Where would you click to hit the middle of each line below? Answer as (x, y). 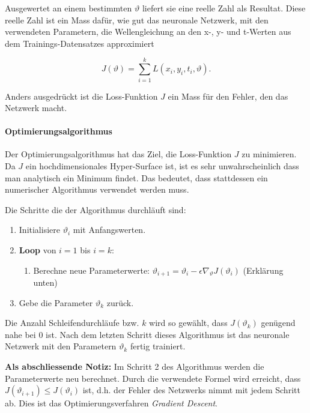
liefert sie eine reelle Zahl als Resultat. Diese (224, 8)
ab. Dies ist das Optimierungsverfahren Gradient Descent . (111, 403)
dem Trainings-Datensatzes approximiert (80, 43)
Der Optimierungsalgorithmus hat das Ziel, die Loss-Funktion (118, 154)
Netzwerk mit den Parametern (61, 346)
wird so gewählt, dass (188, 323)
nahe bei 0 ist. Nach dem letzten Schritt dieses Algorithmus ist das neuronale (147, 334)
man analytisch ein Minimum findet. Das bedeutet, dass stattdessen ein (136, 177)
